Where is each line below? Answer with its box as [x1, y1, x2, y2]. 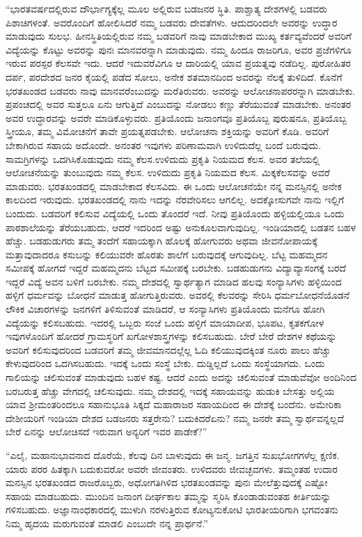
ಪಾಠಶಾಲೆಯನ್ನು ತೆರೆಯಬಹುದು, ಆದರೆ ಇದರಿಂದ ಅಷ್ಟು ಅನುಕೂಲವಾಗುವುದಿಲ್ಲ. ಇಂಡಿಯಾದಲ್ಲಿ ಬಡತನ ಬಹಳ [6, 219, 356, 234]
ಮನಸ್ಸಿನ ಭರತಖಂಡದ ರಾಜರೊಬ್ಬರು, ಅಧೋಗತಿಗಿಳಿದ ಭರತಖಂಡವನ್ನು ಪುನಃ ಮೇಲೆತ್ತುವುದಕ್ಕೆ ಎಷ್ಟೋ [6, 475, 328, 490]
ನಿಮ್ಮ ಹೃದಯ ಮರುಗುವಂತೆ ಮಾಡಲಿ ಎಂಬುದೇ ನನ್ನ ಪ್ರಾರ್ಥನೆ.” [6, 515, 208, 530]
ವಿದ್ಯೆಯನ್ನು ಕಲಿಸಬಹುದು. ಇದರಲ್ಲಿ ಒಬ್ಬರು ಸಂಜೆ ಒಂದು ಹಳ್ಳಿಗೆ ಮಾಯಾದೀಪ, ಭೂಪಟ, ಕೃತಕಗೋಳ [6, 315, 324, 329]
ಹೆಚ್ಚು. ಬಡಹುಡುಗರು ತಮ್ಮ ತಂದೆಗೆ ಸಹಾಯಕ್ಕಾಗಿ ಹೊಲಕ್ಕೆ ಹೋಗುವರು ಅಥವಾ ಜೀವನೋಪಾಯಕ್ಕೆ [6, 233, 317, 248]
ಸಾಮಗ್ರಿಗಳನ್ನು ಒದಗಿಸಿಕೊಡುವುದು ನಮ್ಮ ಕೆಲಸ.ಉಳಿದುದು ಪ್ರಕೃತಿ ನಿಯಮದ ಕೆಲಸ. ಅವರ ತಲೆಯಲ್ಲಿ [6, 151, 320, 166]
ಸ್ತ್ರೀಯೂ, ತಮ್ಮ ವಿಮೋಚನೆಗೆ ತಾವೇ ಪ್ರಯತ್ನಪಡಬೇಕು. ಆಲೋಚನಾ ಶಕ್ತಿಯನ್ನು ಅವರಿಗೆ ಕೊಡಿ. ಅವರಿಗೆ [6, 124, 329, 139]
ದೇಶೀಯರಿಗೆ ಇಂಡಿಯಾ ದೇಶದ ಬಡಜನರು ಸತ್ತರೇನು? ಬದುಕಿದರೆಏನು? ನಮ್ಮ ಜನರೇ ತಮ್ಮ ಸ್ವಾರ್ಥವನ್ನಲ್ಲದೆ [6, 410, 344, 425]
